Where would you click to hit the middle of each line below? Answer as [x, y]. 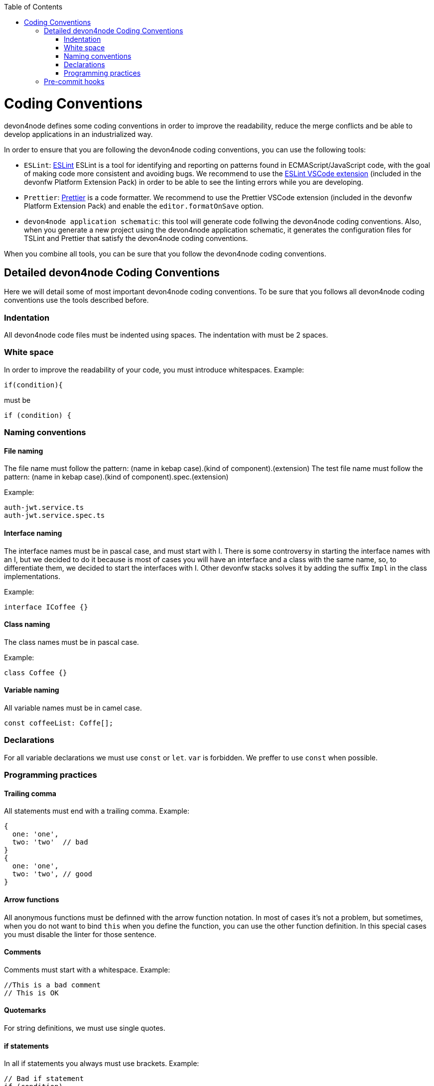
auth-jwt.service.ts [44, 508]
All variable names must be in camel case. [73, 708]
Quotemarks [25, 1010]
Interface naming [33, 533]
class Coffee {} [36, 672]
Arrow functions [32, 900]
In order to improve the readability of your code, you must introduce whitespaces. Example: [154, 369]
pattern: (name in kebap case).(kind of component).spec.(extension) [116, 477]
